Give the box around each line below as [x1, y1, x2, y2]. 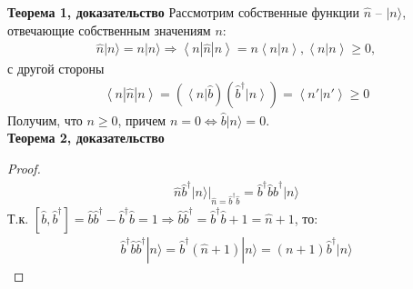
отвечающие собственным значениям [7, 20, 211, 39]
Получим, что [7, 110, 83, 129]
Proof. [7, 159, 41, 178]
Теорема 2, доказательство [7, 128, 165, 147]
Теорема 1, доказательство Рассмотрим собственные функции [7, 3, 360, 21]
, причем [117, 110, 166, 129]
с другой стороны [7, 59, 105, 78]
